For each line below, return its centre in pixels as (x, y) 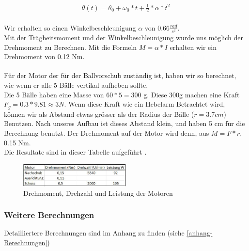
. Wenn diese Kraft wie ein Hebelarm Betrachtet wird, (145, 104)
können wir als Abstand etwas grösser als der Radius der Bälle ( (99, 114)
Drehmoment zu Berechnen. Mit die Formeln (70, 47)
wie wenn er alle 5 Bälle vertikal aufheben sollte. (76, 85)
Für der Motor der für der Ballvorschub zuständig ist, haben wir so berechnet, (120, 75)
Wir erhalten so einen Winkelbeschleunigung (70, 27)
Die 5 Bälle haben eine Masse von (54, 94)
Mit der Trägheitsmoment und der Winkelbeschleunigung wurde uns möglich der (124, 38)
